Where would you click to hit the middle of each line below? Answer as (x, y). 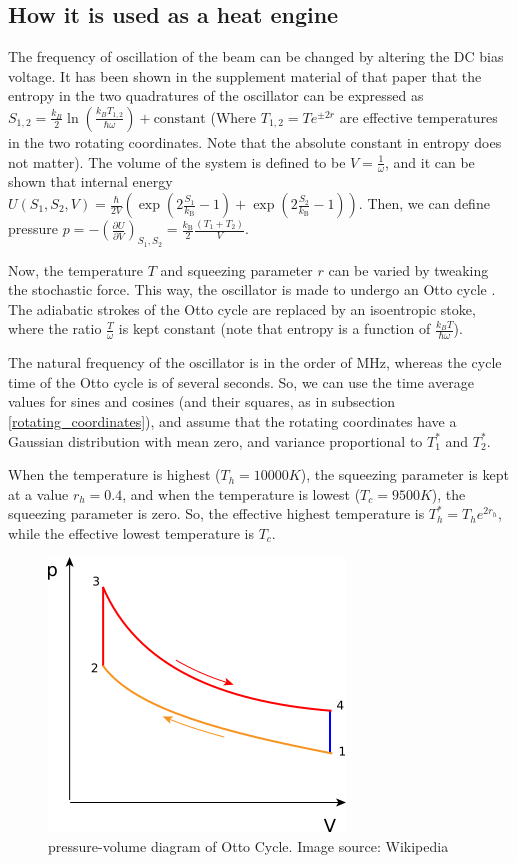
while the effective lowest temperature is (131, 532)
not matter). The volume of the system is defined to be (177, 161)
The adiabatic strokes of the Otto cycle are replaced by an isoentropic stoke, (242, 308)
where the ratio (55, 328)
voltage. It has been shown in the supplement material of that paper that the (245, 75)
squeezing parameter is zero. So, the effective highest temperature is (216, 513)
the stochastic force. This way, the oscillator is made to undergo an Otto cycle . (252, 289)
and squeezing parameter (236, 269)
